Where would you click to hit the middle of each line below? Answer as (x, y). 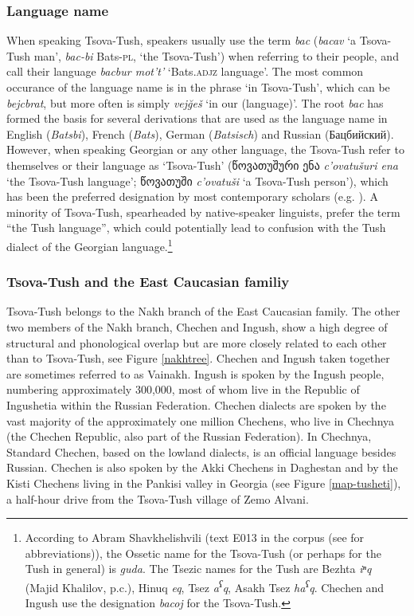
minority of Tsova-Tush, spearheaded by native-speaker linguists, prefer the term (203, 212)
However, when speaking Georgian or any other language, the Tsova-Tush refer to (205, 149)
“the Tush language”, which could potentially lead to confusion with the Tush (196, 228)
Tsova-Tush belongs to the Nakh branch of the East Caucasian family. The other (203, 311)
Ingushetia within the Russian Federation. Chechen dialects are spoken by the (196, 404)
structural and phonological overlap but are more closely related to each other (197, 342)
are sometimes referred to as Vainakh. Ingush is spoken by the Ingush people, (195, 373)
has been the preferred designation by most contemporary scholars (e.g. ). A (192, 196)
